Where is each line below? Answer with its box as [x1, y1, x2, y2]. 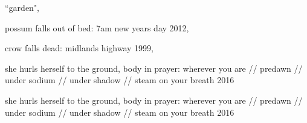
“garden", [5, 1, 40, 13]
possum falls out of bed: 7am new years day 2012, [5, 21, 189, 34]
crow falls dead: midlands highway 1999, [5, 42, 153, 54]
